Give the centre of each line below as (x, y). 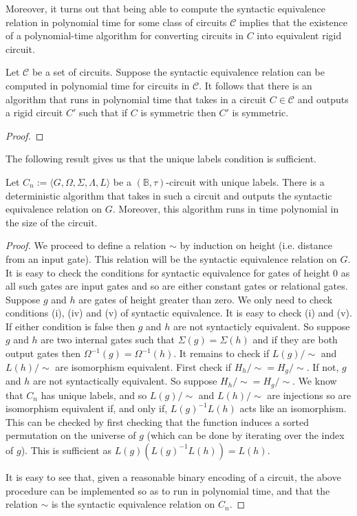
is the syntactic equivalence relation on (133, 504)
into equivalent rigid (299, 35)
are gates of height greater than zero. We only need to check (206, 299)
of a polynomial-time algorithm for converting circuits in (125, 35)
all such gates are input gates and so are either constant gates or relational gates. (177, 286)
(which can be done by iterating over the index (246, 435)
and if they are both (295, 340)
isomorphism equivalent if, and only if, (87, 408)
